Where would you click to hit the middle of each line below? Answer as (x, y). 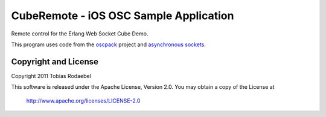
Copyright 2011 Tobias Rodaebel (51, 76)
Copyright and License (55, 61)
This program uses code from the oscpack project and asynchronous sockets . (109, 44)
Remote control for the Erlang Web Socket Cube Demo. (80, 34)
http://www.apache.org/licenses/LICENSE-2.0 (83, 100)
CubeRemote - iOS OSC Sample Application (123, 16)
